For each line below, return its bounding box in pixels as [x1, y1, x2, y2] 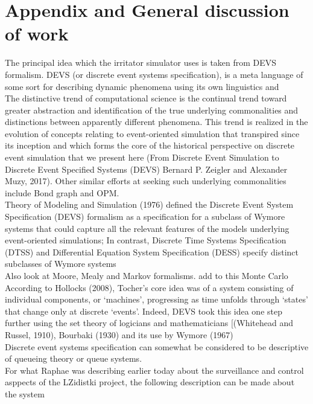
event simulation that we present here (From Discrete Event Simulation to [5, 151, 279, 164]
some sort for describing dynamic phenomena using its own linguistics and [5, 80, 279, 92]
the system [5, 387, 45, 400]
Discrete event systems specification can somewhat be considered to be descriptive [5, 340, 309, 353]
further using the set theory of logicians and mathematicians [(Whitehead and [5, 316, 294, 329]
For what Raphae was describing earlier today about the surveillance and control [5, 364, 304, 376]
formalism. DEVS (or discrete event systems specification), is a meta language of [5, 68, 303, 80]
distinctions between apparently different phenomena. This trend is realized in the [5, 115, 308, 128]
